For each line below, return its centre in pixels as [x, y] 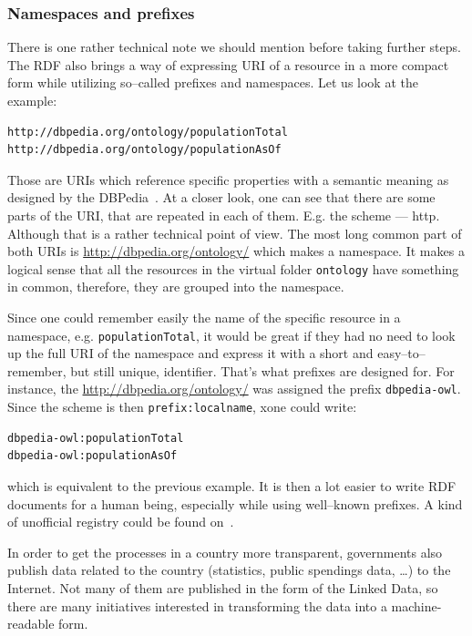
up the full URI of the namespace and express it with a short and [190, 353]
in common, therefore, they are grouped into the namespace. [176, 287]
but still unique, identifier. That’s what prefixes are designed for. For [262, 370]
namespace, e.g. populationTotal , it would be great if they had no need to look [231, 335]
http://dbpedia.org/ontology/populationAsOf [144, 150]
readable [31, 624]
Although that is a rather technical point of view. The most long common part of [235, 233]
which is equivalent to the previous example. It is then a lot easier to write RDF [232, 485]
